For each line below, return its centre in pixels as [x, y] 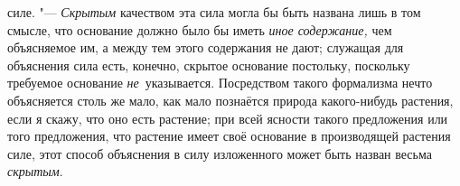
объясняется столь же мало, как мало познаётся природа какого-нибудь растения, [230, 100]
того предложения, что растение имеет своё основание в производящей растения [229, 136]
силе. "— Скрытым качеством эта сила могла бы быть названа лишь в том [214, 12]
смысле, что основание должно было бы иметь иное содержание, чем [200, 29]
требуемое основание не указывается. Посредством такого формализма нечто [220, 83]
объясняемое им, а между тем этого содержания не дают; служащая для [206, 47]
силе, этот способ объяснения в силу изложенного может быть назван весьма [220, 153]
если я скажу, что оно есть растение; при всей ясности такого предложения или [228, 118]
